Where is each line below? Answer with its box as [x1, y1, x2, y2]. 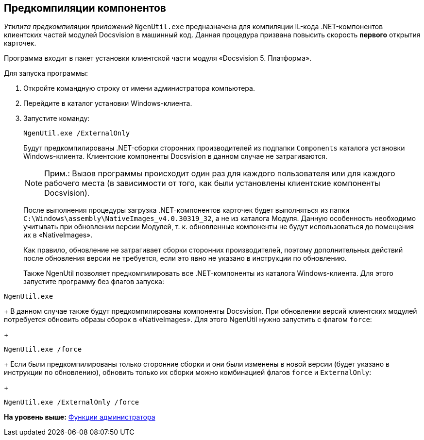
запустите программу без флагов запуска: [23, 277, 164, 286]
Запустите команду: [23, 114, 90, 123]
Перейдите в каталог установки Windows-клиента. [23, 99, 192, 108]
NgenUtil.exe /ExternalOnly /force [4, 398, 139, 406]
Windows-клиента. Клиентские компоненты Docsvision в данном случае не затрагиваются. [23, 152, 327, 161]
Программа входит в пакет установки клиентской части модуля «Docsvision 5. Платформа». [4, 54, 312, 63]
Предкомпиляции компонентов [4, 2, 166, 14]
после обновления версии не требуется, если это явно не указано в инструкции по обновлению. [23, 254, 347, 263]
